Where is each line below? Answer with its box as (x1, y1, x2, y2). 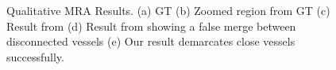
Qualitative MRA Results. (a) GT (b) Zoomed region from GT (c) (6, 2, 330, 18)
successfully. (6, 48, 64, 64)
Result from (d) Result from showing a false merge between (6, 17, 296, 34)
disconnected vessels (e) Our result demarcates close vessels (6, 33, 295, 50)
